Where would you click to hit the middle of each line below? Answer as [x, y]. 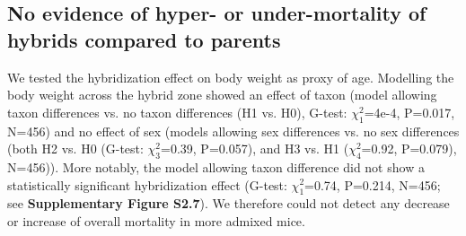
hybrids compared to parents [144, 39]
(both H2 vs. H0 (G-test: [75, 149]
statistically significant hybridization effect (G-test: [147, 184]
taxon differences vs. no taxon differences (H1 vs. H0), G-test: [177, 112]
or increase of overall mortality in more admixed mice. [156, 220]
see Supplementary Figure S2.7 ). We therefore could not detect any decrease [229, 203]
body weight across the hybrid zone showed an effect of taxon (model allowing [222, 95]
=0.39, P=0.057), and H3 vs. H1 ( [255, 149]
